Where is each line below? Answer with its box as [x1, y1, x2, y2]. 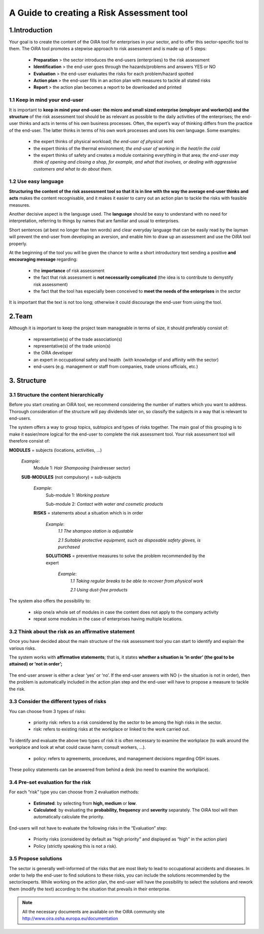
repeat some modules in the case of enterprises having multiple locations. [33, 616, 183, 622]
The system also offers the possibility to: [9, 598, 91, 604]
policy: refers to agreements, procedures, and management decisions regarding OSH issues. [33, 755, 220, 762]
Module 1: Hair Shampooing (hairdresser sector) [33, 465, 131, 471]
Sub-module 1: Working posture [45, 492, 110, 498]
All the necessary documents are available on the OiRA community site [22, 909, 165, 914]
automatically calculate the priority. [33, 814, 105, 820]
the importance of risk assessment [33, 268, 105, 273]
